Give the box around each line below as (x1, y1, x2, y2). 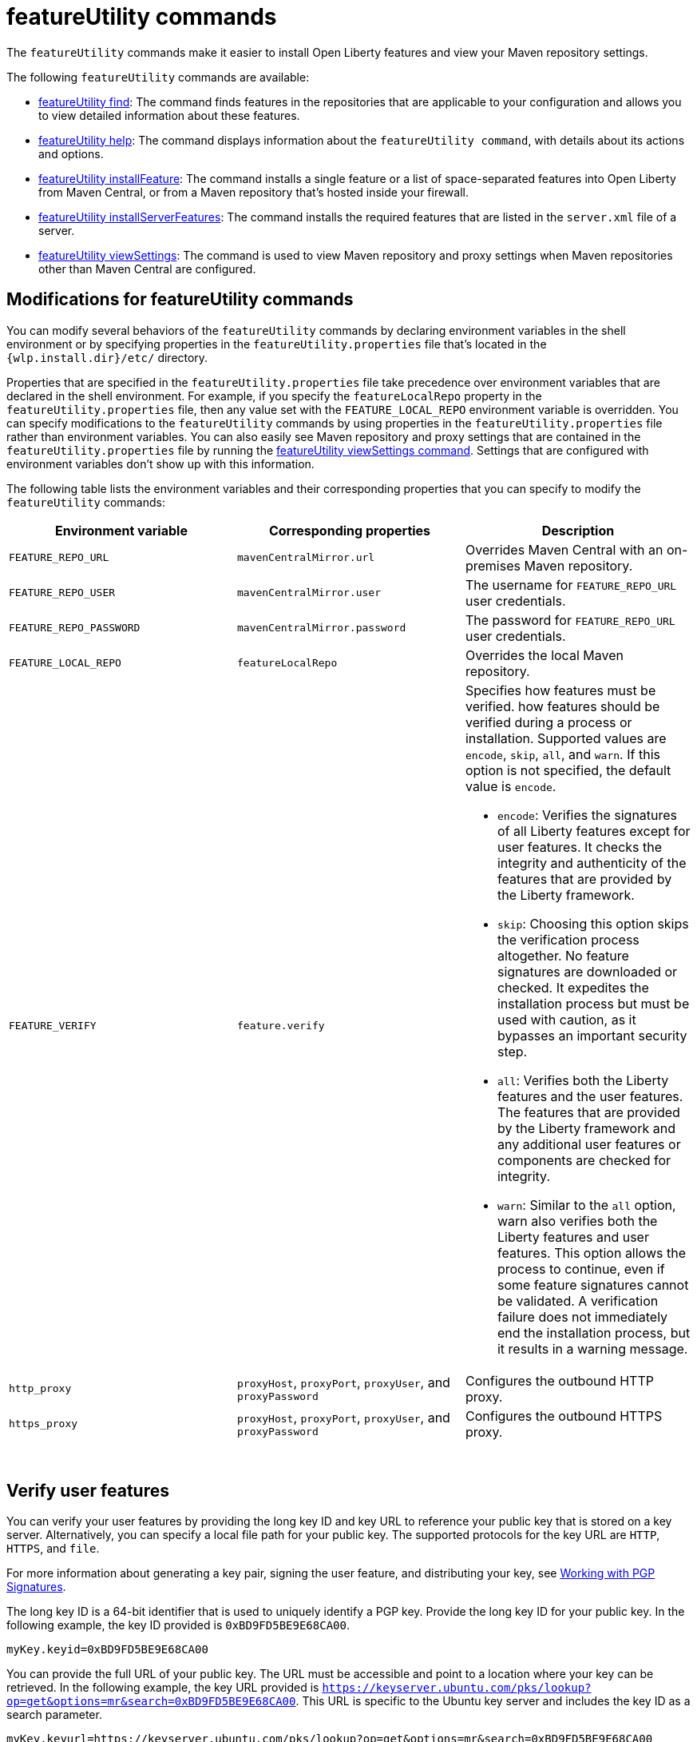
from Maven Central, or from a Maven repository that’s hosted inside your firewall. (38, 185, 469, 199)
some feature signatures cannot (497, 1276, 689, 1293)
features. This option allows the (497, 1244, 686, 1261)
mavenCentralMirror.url (236, 551, 375, 564)
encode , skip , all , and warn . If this (465, 746, 660, 762)
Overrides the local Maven (465, 646, 624, 663)
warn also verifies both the (497, 1212, 658, 1229)
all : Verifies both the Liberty (497, 1072, 669, 1088)
